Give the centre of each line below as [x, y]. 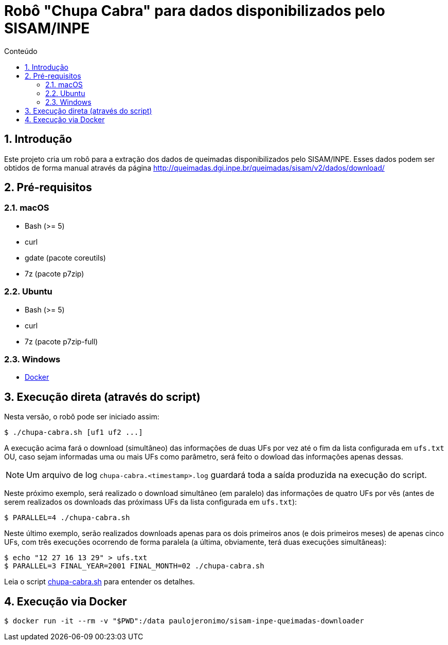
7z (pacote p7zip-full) [61, 341]
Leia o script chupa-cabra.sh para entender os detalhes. [100, 582]
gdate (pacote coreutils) [65, 257]
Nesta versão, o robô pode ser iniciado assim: [82, 417]
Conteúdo [21, 51]
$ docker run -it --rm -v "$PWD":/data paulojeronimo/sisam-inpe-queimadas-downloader [184, 621]
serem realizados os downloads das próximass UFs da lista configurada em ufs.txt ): [151, 502]
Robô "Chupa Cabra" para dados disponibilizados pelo [195, 11]
